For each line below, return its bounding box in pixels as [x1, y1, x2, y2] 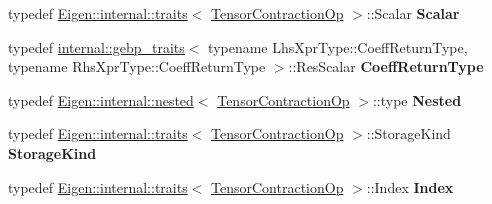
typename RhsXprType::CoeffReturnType [8, 56, 266, 77]
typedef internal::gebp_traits [8, 36, 185, 57]
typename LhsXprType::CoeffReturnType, [208, 36, 468, 57]
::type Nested [372, 89, 462, 110]
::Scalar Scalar [366, 3, 460, 23]
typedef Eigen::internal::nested [8, 89, 194, 110]
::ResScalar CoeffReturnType [288, 56, 484, 77]
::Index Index [366, 176, 454, 197]
